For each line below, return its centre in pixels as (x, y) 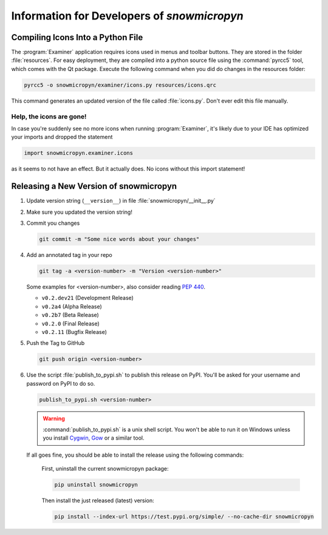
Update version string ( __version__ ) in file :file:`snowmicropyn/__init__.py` (121, 201)
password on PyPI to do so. (61, 383)
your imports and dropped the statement (62, 137)
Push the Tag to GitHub (56, 343)
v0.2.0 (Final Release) (70, 323)
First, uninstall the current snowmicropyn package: (105, 469)
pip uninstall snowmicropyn (96, 485)
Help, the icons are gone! (49, 117)
